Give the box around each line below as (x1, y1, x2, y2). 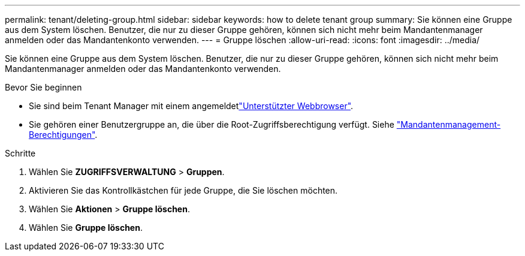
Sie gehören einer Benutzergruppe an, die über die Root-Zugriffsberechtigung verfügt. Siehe (29, 119, 394, 129)
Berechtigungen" (29, 129, 95, 140)
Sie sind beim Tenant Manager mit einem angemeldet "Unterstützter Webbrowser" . (29, 101, 354, 111)
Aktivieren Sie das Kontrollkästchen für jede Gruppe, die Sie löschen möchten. (29, 185, 338, 195)
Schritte (5, 148, 36, 158)
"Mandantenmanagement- (396, 119, 501, 129)
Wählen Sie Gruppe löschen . (29, 222, 143, 233)
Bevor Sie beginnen (5, 82, 82, 92)
